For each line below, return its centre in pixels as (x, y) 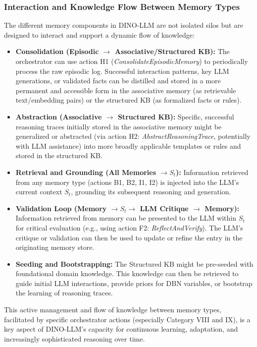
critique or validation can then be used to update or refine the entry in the (129, 237)
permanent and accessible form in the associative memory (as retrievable (126, 90)
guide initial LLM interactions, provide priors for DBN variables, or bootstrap (134, 283)
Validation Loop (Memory (61, 208)
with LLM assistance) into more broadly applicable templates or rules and (128, 145)
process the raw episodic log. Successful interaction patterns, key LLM (122, 71)
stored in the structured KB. (59, 155)
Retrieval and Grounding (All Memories (86, 172)
